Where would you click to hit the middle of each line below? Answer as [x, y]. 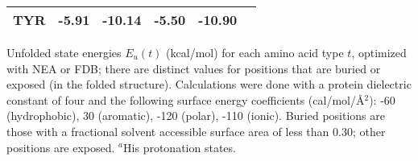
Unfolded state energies [64, 52]
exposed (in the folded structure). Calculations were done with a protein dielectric [209, 84]
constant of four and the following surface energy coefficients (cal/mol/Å [186, 99]
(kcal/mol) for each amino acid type [255, 52]
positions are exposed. [61, 147]
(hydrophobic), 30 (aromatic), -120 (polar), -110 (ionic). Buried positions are [196, 116]
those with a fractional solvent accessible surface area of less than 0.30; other [196, 131]
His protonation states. [180, 147]
